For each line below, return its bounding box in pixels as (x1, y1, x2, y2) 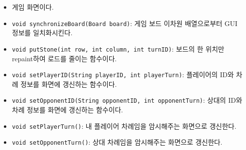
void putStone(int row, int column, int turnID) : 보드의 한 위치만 (12, 43, 225, 54)
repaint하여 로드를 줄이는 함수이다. (12, 53, 117, 63)
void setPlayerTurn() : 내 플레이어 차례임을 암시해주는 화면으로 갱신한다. (12, 121, 237, 131)
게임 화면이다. (12, 2, 54, 12)
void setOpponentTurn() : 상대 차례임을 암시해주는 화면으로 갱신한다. (12, 137, 223, 147)
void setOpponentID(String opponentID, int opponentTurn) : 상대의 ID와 (12, 95, 243, 105)
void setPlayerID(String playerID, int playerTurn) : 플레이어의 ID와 (12, 69, 234, 80)
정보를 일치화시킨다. (12, 27, 73, 38)
